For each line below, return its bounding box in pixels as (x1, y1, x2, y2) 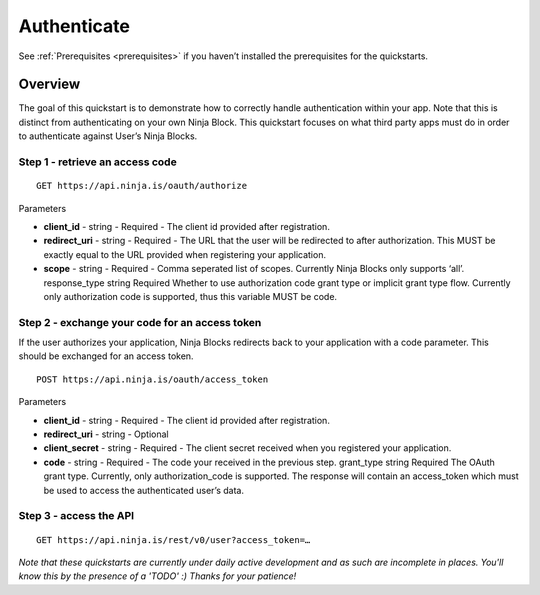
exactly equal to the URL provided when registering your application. (43, 248, 327, 260)
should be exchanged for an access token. (18, 350, 194, 362)
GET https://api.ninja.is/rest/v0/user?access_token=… (36, 534, 311, 545)
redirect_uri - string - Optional (43, 428, 169, 440)
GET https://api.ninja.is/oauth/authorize (36, 180, 248, 192)
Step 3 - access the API (18, 509, 135, 523)
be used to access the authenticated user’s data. (43, 484, 245, 496)
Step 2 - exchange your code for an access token (18, 315, 262, 329)
